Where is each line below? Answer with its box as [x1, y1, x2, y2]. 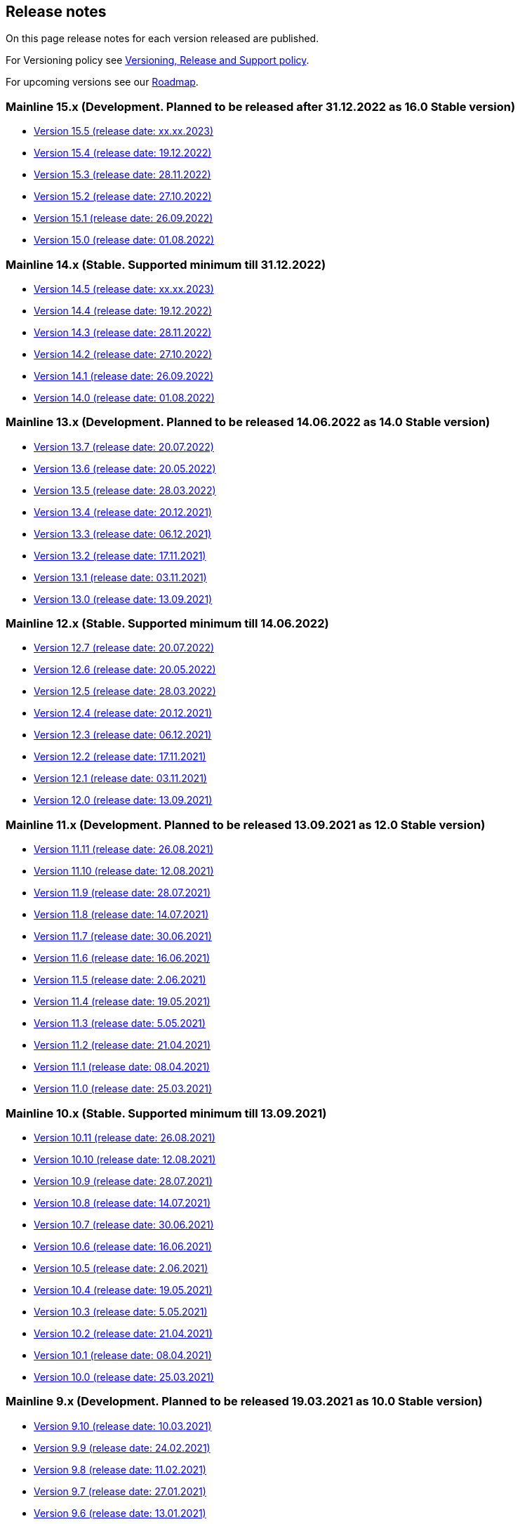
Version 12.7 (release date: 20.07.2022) [34, 642, 215, 654]
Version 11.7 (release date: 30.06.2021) [34, 930, 212, 943]
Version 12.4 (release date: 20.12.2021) [34, 707, 213, 720]
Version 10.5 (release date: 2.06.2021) [34, 1261, 208, 1274]
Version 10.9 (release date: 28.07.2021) [34, 1174, 213, 1187]
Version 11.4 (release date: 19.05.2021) [34, 995, 211, 1008]
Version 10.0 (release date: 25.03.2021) [34, 1370, 214, 1383]
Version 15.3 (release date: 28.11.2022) [34, 168, 211, 181]
